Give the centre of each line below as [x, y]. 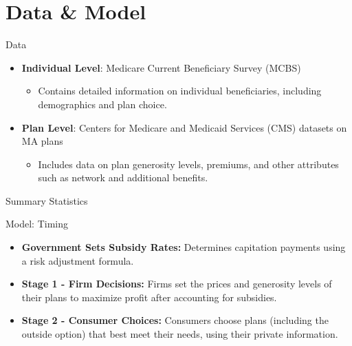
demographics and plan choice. [102, 104]
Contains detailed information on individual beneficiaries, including [180, 91]
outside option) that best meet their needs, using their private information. [180, 334]
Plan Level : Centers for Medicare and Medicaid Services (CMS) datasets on [184, 127]
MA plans [42, 141]
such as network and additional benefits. [123, 177]
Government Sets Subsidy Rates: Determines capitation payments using [184, 247]
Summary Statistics [47, 200]
